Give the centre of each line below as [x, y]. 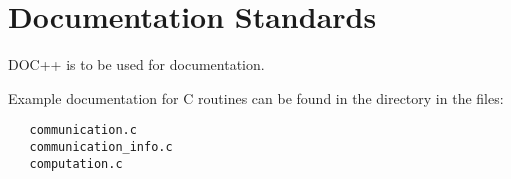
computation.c [76, 163]
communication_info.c [101, 146]
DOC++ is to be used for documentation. [136, 64]
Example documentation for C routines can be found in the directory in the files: [256, 97]
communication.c [83, 130]
